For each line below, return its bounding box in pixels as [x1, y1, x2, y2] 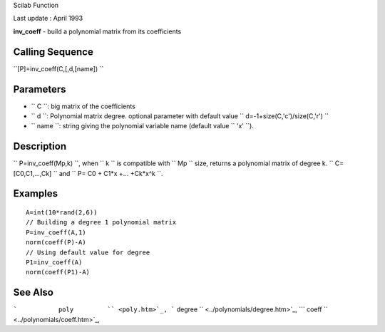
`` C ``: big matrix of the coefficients [31, 102, 135, 110]
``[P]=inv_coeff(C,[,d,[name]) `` [13, 64, 104, 73]
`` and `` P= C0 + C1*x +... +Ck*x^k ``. [53, 169, 163, 177]
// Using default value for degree [26, 248, 150, 256]
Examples [13, 187, 58, 199]
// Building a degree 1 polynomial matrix [26, 218, 177, 227]
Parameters [13, 83, 66, 95]
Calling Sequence [13, 46, 94, 58]
